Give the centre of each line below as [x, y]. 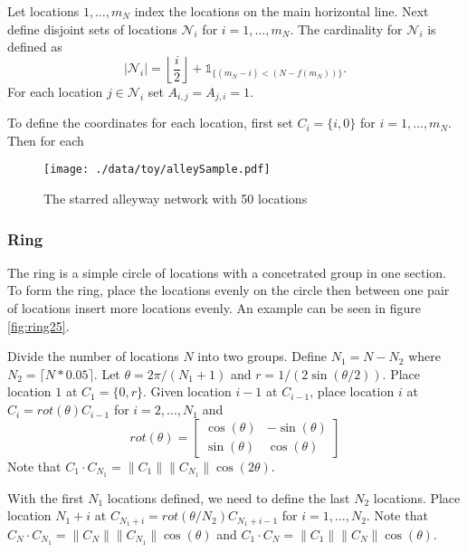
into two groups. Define [262, 356]
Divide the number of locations [93, 356]
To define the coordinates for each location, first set [150, 123]
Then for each [46, 140]
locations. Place [417, 497]
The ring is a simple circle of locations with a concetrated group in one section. [227, 272]
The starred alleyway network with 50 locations [176, 199]
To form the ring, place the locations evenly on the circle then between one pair [229, 290]
